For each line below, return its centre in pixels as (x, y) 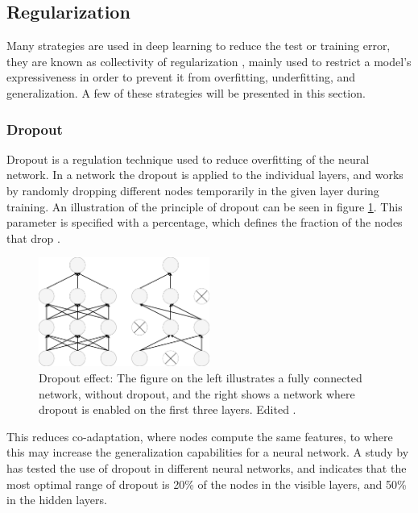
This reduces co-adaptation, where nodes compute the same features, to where (200, 436)
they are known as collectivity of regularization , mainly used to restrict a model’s (209, 61)
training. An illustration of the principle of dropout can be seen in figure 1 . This (205, 206)
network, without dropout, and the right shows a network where (197, 393)
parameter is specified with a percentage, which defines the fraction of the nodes (205, 222)
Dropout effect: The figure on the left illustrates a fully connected (201, 377)
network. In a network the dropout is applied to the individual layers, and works (205, 175)
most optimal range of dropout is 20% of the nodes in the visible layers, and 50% (207, 484)
